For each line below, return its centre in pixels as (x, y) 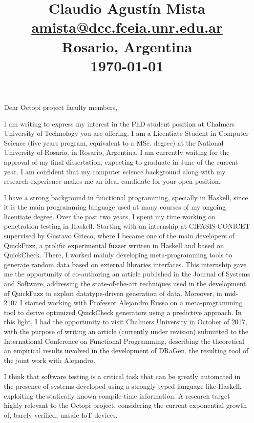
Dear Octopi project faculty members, (61, 107)
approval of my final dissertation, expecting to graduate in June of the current (121, 161)
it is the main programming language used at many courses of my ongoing (115, 207)
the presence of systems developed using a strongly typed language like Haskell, (123, 386)
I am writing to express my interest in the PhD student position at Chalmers (119, 123)
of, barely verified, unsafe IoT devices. (61, 414)
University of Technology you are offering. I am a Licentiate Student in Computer (126, 133)
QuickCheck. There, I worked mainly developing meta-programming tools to (118, 255)
